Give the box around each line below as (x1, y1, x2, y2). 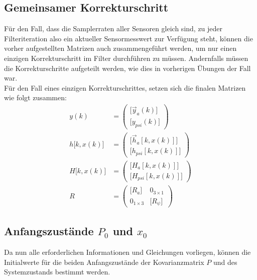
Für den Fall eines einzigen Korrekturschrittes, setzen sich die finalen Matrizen (4, 82, 246, 93)
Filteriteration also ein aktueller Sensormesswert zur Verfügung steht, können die (4, 33, 253, 43)
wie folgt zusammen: (4, 92, 67, 103)
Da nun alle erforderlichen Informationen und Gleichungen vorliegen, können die (4, 247, 251, 257)
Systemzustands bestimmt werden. (4, 266, 110, 277)
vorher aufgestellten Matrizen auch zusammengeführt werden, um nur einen (4, 43, 237, 53)
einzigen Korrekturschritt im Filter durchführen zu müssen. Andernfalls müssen (4, 52, 248, 63)
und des (213, 256, 237, 267)
